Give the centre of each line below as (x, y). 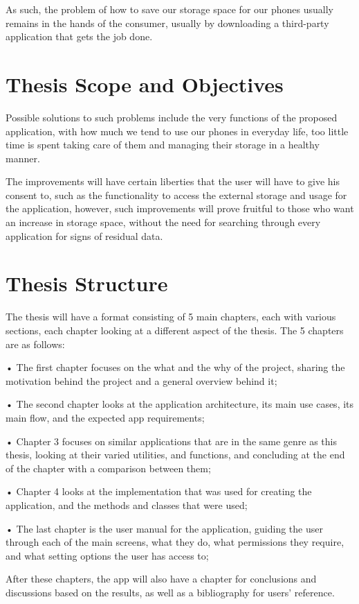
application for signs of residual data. (84, 235)
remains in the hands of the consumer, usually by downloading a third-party (167, 23)
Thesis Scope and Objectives (145, 84)
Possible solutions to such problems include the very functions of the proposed (172, 117)
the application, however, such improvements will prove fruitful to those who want (180, 208)
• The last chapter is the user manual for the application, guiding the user (164, 528)
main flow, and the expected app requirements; (105, 417)
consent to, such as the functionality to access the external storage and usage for (176, 195)
